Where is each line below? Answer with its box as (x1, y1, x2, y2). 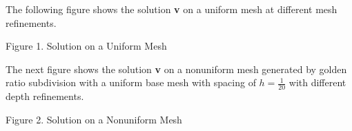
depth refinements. (6, 89, 84, 103)
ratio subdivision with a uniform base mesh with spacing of (6, 75, 256, 90)
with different (289, 75, 346, 90)
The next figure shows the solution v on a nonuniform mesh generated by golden (6, 61, 347, 76)
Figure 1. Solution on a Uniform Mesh (6, 39, 167, 53)
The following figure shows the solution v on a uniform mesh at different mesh (6, 2, 338, 16)
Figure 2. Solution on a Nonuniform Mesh (6, 112, 182, 126)
